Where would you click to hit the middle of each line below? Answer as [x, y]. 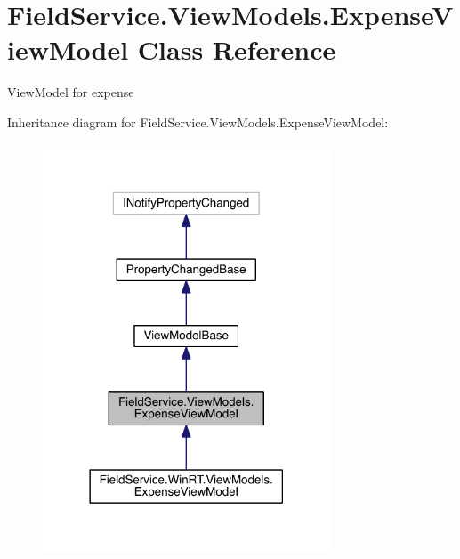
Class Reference [237, 49]
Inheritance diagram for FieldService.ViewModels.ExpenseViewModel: [198, 122]
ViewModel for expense [71, 92]
